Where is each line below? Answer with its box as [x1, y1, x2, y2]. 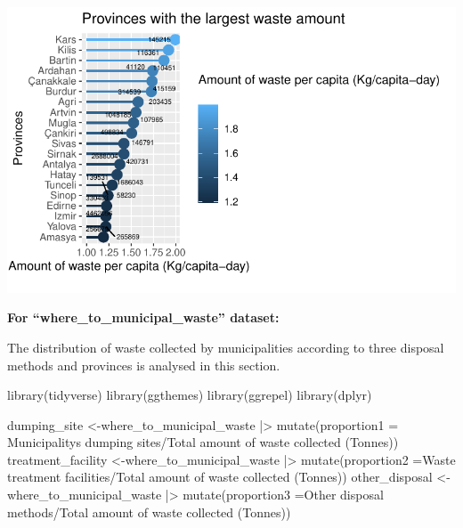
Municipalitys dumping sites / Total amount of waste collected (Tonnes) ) [7, 433, 399, 451]
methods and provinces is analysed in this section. [7, 355, 280, 374]
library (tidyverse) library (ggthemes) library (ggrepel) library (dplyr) [7, 386, 372, 404]
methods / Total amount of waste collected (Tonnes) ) [7, 502, 291, 521]
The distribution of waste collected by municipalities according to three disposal [7, 337, 444, 356]
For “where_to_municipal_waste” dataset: [7, 308, 280, 327]
